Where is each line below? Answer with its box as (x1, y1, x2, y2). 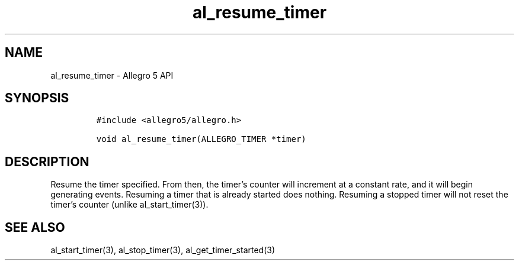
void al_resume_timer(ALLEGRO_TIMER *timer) (96, 134, 306, 144)
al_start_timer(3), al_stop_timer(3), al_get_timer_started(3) (50, 245, 275, 256)
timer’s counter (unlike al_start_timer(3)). (50, 199, 209, 210)
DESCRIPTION (5, 154, 89, 169)
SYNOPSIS (5, 91, 69, 106)
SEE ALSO (5, 219, 65, 235)
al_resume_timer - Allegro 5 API (50, 70, 174, 80)
